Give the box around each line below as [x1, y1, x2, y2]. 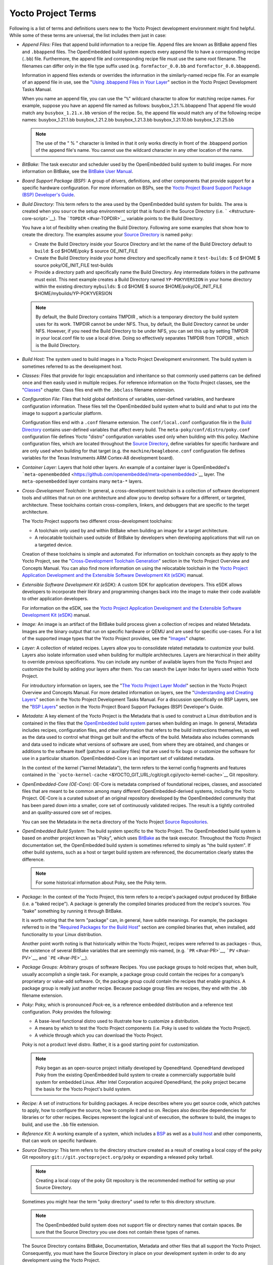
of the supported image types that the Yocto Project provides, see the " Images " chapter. [22, 636, 206, 642]
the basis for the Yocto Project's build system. [35, 1086, 131, 1092]
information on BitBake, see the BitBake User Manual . [22, 168, 133, 175]
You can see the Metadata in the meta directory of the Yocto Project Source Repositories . [22, 819, 208, 825]
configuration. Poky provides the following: [22, 1008, 112, 1015]
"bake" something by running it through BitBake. [22, 908, 123, 914]
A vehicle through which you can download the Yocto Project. [34, 1032, 163, 1038]
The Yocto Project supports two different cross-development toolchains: [22, 518, 173, 524]
